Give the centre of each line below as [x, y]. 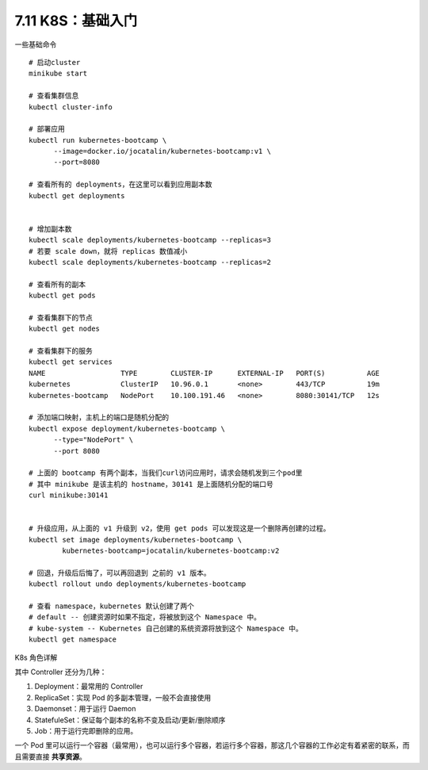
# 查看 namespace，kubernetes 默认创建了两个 [111, 606]
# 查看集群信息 [54, 96]
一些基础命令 [36, 44]
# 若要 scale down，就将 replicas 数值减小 [108, 251]
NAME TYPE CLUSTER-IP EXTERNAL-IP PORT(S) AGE [204, 373]
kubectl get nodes [65, 329]
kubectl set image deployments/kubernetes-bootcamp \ [135, 540]
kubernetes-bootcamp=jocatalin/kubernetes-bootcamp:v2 [171, 551]
